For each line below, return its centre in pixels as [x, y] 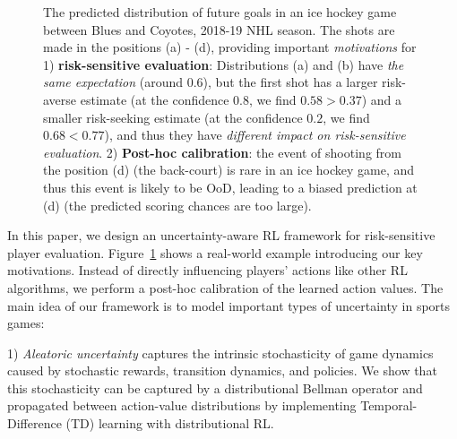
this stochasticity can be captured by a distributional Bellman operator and [215, 387]
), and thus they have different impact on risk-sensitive [255, 135]
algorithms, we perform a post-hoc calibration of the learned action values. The [225, 287]
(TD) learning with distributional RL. [170, 423]
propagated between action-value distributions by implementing [182, 405]
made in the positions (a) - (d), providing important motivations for [230, 47]
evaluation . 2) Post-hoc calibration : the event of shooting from [222, 152]
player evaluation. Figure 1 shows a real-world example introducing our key [215, 252]
